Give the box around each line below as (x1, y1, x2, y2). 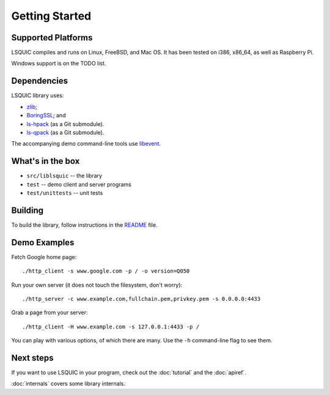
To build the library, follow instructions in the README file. (11, 221, 158, 229)
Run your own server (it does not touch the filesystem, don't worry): (11, 281, 183, 289)
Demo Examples (11, 237, 75, 248)
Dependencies (11, 76, 68, 86)
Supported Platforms (11, 32, 93, 43)
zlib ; (26, 103, 38, 110)
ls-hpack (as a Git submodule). (26, 120, 105, 128)
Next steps (11, 352, 54, 363)
